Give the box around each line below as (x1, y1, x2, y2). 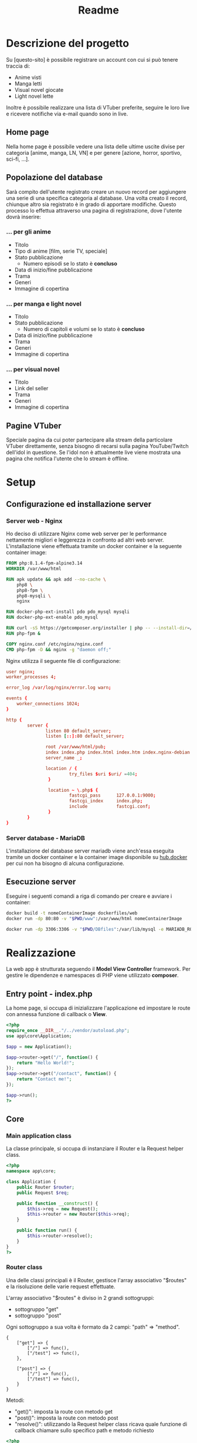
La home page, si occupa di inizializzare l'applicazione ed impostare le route (6, 1004, 191, 1011)
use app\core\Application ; (6, 1033, 72, 1039)
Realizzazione (6, 946, 76, 960)
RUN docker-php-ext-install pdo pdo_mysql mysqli (6, 609, 130, 615)
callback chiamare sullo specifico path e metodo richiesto (14, 1427, 154, 1434)
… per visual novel (6, 366, 60, 374)
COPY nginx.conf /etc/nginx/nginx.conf (6, 641, 104, 647)
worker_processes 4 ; (6, 674, 57, 680)
